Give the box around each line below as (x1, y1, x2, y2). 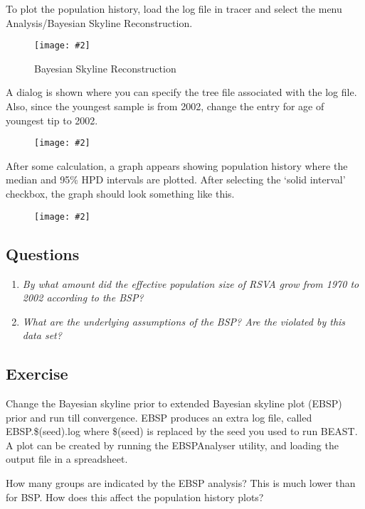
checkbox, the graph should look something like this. (6, 186, 235, 201)
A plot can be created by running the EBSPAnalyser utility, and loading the (6, 437, 339, 452)
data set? (22, 328, 62, 343)
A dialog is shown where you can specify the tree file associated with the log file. (6, 85, 357, 100)
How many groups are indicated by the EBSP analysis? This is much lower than (6, 476, 356, 491)
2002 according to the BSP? (22, 290, 144, 305)
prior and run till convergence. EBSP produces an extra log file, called (6, 409, 312, 424)
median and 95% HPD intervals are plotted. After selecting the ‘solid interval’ (6, 172, 346, 187)
